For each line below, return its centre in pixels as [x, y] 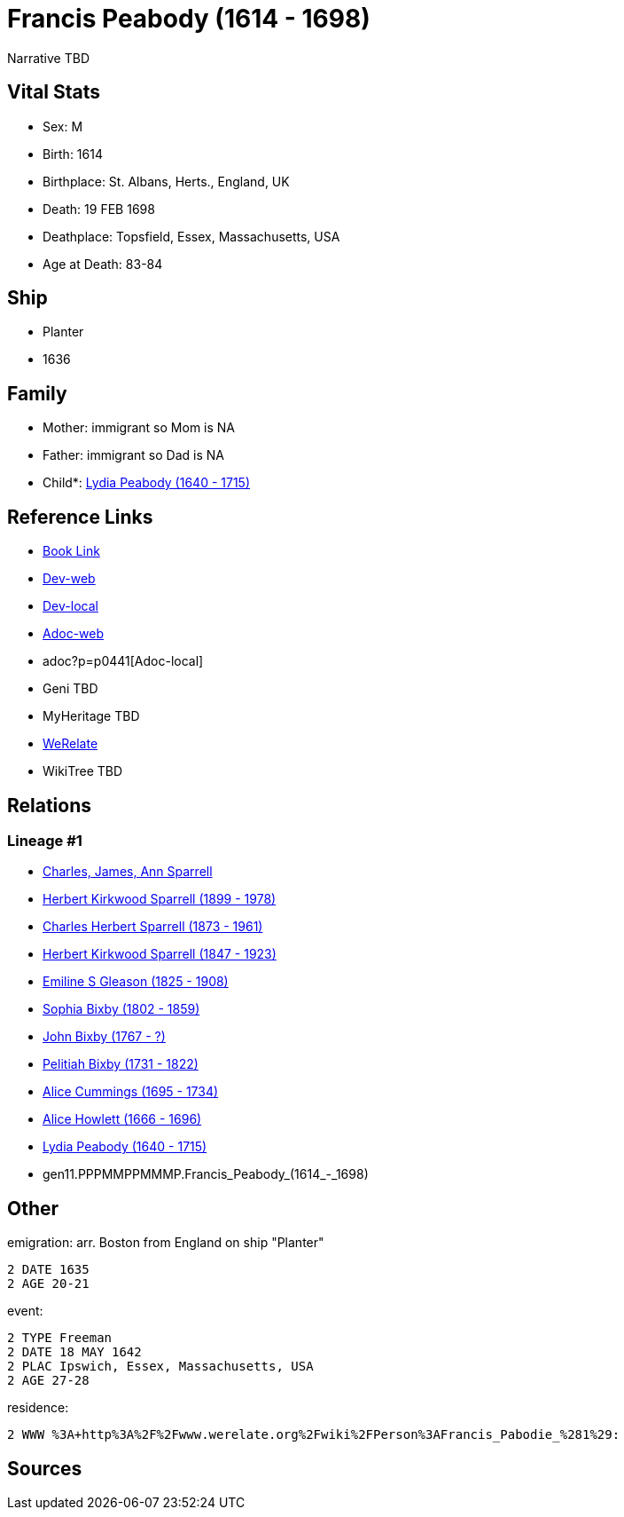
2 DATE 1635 [48, 1270]
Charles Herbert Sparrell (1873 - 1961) [153, 927]
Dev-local [70, 606]
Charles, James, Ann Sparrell [128, 872]
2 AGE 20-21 [48, 1284]
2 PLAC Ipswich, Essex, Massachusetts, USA [160, 1367]
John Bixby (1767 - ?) [104, 1037]
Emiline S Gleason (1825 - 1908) [136, 982]
